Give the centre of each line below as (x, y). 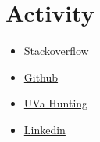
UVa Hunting (56, 103)
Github (41, 76)
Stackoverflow (56, 51)
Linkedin (45, 129)
